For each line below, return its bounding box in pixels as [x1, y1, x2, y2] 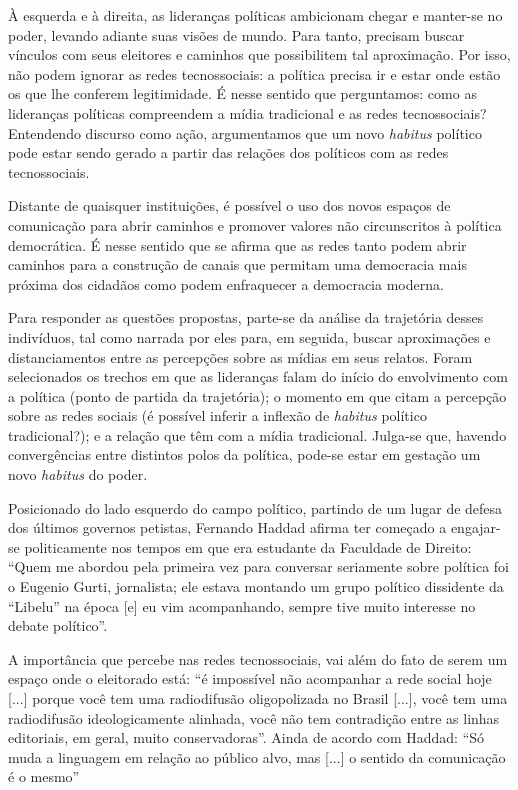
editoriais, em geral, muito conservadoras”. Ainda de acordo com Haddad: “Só [8, 727, 485, 748]
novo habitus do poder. [8, 464, 148, 485]
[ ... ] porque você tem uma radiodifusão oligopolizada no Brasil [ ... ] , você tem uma [8, 688, 508, 708]
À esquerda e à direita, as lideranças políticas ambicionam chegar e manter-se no [8, 5, 503, 25]
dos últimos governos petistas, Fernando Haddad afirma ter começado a [8, 517, 447, 538]
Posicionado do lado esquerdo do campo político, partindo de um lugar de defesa [8, 497, 503, 518]
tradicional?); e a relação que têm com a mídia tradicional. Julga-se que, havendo [8, 424, 507, 445]
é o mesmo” [8, 766, 80, 787]
